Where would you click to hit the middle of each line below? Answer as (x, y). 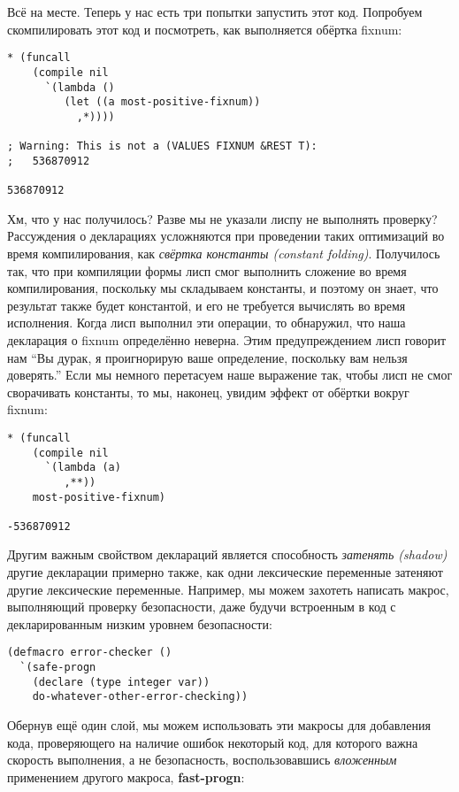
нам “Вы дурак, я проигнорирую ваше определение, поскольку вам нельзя (207, 357)
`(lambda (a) (83, 468)
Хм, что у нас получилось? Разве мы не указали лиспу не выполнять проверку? (222, 218)
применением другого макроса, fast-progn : (126, 777)
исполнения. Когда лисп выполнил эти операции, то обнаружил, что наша (207, 323)
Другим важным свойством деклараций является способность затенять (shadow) (227, 554)
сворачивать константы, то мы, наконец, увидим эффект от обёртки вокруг (208, 392)
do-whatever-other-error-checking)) (140, 697)
